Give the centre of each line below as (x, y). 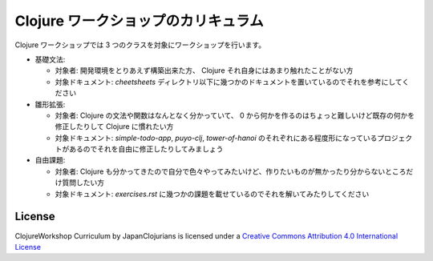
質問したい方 (83, 183)
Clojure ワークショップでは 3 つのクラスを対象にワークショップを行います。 (140, 45)
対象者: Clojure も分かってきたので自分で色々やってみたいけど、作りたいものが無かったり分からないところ (231, 171)
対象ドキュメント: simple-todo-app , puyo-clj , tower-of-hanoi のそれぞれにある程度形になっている (216, 138)
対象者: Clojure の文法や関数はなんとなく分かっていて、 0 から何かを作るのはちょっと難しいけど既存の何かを (235, 115)
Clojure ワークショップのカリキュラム (139, 21)
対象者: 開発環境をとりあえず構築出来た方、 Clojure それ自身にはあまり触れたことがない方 (204, 70)
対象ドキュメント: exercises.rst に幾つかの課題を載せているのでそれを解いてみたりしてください (212, 194)
